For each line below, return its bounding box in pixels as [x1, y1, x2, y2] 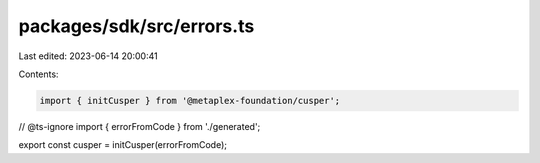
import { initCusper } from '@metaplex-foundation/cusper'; [39, 95, 341, 106]
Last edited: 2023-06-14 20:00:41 [18, 50, 159, 62]
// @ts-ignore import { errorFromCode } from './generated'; [18, 120, 261, 132]
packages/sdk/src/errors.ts [18, 15, 255, 37]
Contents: [18, 68, 59, 80]
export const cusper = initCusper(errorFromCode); [18, 139, 227, 151]
